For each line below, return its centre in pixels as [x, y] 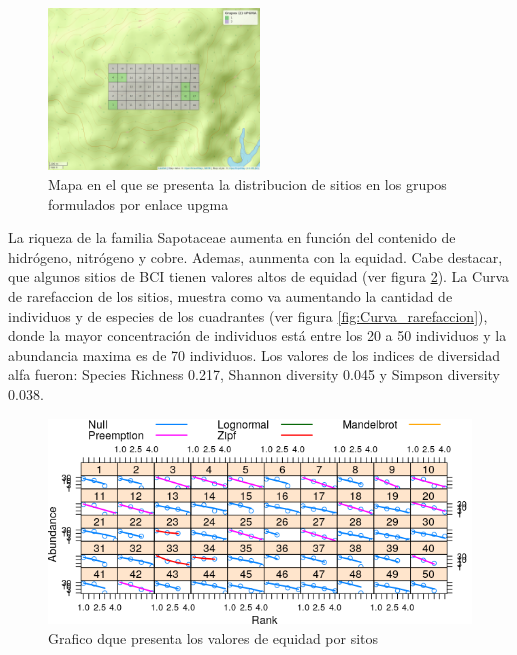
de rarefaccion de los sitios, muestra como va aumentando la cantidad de [230, 295]
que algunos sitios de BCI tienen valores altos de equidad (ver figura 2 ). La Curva [259, 276]
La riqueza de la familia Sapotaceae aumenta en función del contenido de [232, 237]
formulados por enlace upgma [138, 203]
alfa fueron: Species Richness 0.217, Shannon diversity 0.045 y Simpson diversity [254, 374]
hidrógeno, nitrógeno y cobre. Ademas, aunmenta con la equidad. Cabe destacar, [255, 256]
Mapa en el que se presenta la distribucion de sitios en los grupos [247, 184]
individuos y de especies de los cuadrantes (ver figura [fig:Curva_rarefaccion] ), [248, 315]
